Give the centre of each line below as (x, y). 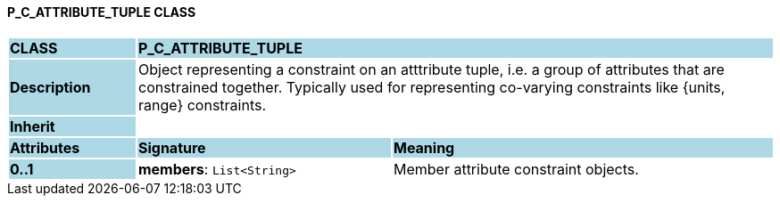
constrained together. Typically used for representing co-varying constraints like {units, (431, 87)
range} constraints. (202, 105)
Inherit (33, 126)
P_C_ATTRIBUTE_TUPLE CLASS (102, 12)
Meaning (424, 147)
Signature (172, 147)
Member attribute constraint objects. (516, 169)
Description (50, 87)
